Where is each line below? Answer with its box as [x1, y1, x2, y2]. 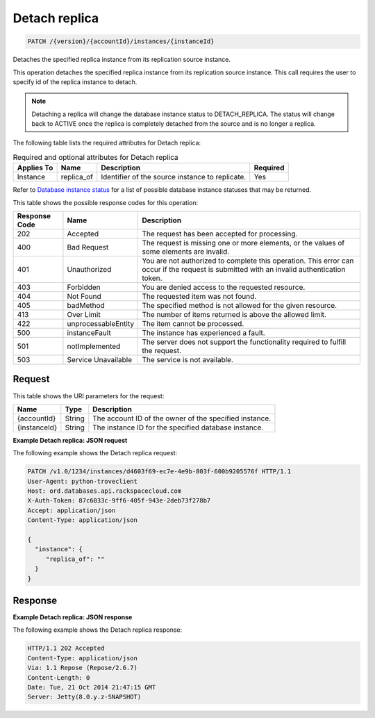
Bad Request [67, 243, 109, 252]
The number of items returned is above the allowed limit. [142, 310, 326, 320]
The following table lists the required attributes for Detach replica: [12, 139, 201, 147]
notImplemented [67, 341, 121, 351]
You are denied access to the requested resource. [142, 282, 306, 292]
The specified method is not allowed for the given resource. [142, 301, 337, 311]
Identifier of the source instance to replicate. [101, 172, 247, 182]
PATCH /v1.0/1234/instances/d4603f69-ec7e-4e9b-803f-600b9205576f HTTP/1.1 [27, 468, 292, 475]
